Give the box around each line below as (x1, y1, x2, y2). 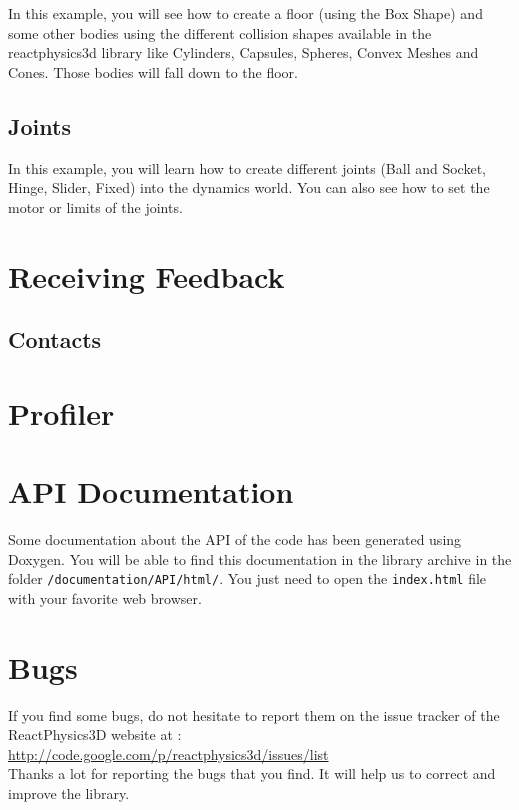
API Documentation (8, 471, 294, 512)
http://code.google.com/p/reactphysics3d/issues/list (8, 743, 329, 764)
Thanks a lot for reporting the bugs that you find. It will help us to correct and (8, 763, 496, 784)
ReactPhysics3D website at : (8, 724, 182, 745)
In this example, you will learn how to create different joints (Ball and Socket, (8, 157, 487, 178)
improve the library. (8, 782, 130, 803)
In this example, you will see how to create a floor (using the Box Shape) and (8, 3, 483, 23)
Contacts (8, 324, 102, 355)
